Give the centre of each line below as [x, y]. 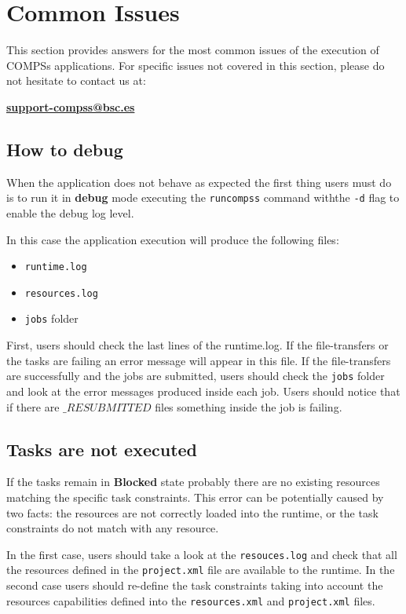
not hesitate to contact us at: [76, 80]
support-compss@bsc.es [71, 106]
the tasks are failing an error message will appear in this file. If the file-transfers [199, 360]
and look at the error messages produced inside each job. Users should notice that [203, 391]
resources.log [61, 293]
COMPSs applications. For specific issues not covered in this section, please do [196, 65]
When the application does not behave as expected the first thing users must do [199, 182]
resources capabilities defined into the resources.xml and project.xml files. [191, 600]
